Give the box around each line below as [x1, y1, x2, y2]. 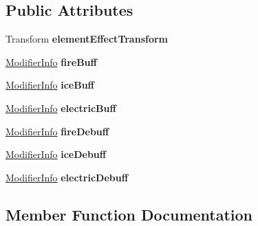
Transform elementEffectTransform [6, 32, 169, 46]
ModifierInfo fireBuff [6, 54, 97, 69]
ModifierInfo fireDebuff [6, 124, 109, 138]
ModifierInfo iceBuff [6, 78, 94, 92]
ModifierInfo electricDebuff [6, 170, 129, 184]
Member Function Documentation [6, 203, 253, 225]
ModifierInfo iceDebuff [6, 147, 107, 161]
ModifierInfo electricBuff [6, 100, 116, 115]
